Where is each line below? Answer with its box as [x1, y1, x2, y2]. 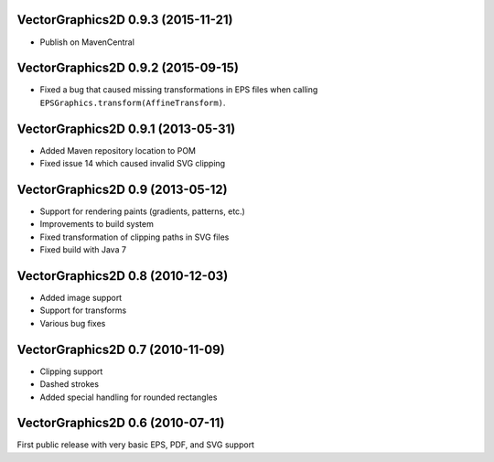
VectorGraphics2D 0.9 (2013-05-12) [16, 181, 228, 197]
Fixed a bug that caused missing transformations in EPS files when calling [39, 84, 318, 95]
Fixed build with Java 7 [39, 244, 127, 255]
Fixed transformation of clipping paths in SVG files [39, 231, 230, 242]
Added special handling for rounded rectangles [39, 392, 218, 403]
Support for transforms [39, 305, 127, 316]
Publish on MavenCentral [39, 37, 134, 48]
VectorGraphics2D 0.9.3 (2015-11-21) [16, 12, 233, 27]
